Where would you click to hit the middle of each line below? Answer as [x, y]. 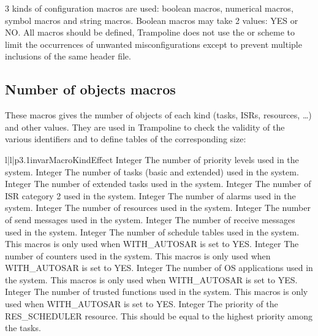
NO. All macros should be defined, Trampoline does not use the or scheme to [150, 32]
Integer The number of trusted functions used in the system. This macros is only [157, 292]
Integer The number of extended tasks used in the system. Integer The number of [158, 184]
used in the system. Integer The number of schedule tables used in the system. [152, 231]
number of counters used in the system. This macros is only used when [138, 255]
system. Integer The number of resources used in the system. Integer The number [158, 208]
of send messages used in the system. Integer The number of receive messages [150, 219]
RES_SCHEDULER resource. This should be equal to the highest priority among [159, 315]
